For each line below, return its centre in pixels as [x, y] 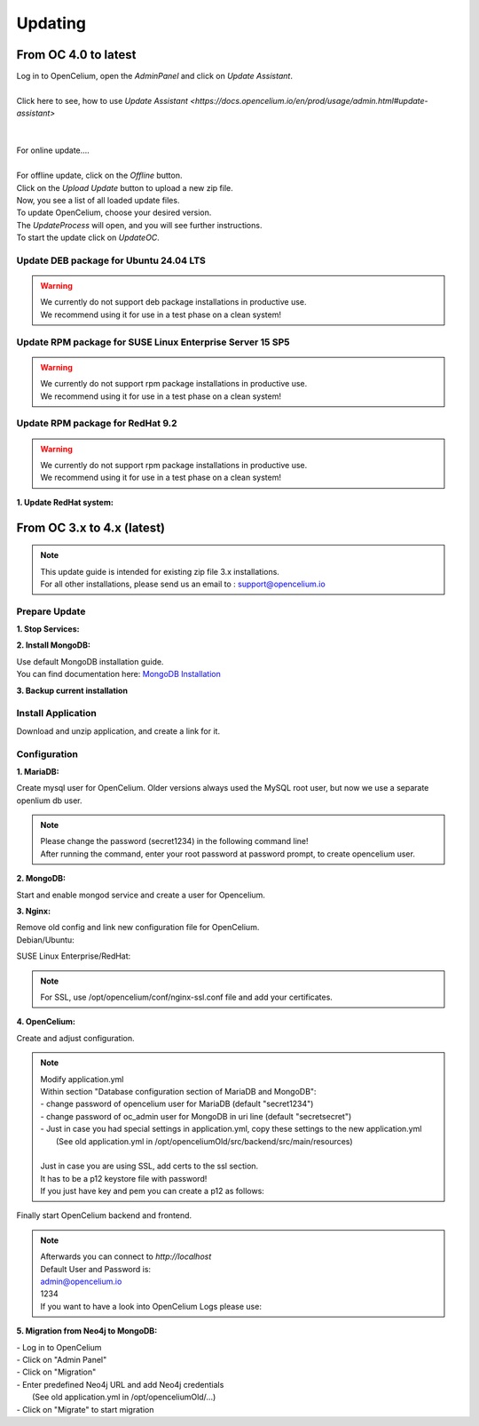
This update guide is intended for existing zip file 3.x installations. [160, 571]
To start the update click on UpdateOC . [88, 238]
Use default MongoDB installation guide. [90, 661]
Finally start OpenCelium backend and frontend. [104, 1215]
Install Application [56, 713]
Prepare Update [51, 611]
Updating [51, 23]
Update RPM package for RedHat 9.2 [97, 424]
